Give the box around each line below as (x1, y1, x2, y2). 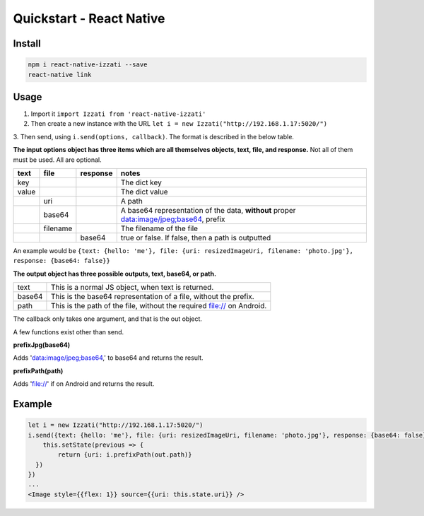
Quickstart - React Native (13, 11, 165, 26)
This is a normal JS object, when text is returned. (50, 283, 214, 293)
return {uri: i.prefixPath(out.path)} (57, 451, 192, 459)
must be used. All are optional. (13, 156, 102, 164)
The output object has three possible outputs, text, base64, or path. (13, 269, 217, 278)
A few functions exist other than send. (13, 327, 124, 336)
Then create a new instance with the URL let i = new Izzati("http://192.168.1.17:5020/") (30, 119, 328, 128)
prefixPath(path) (13, 366, 64, 375)
